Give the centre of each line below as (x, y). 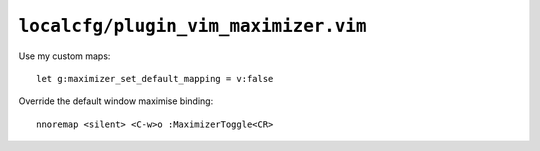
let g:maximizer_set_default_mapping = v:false (155, 78)
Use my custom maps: (64, 56)
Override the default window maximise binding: (116, 101)
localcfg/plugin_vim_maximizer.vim (192, 26)
